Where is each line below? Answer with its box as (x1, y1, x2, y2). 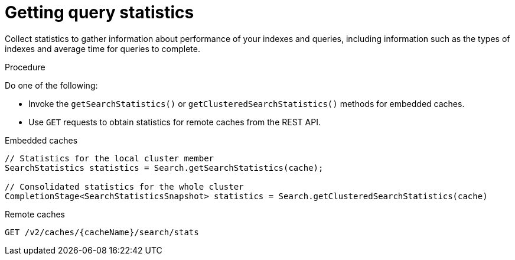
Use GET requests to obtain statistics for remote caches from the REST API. (28, 116, 321, 127)
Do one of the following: (5, 80, 98, 90)
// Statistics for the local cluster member (5, 153, 214, 163)
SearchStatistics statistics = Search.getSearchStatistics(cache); (5, 162, 324, 173)
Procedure (5, 61, 45, 72)
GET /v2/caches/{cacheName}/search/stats (5, 227, 199, 237)
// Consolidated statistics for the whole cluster (5, 181, 244, 191)
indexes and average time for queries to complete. (5, 43, 200, 54)
